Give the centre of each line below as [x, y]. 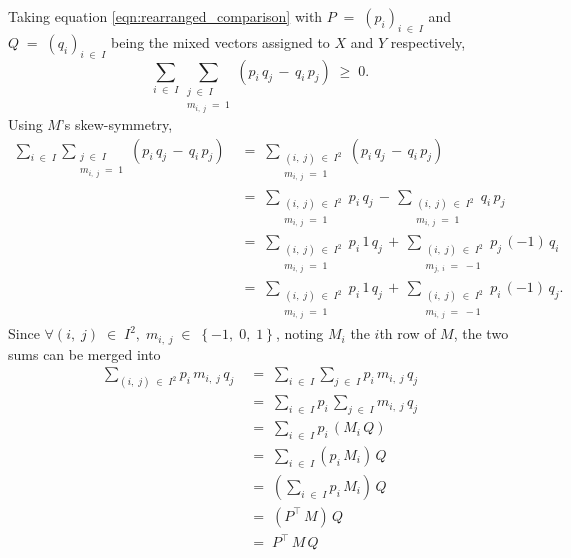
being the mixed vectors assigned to [220, 41]
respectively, [428, 41]
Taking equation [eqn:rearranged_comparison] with [165, 16]
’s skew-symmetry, [116, 124]
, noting [299, 333]
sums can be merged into [84, 353]
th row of [407, 333]
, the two [481, 333]
